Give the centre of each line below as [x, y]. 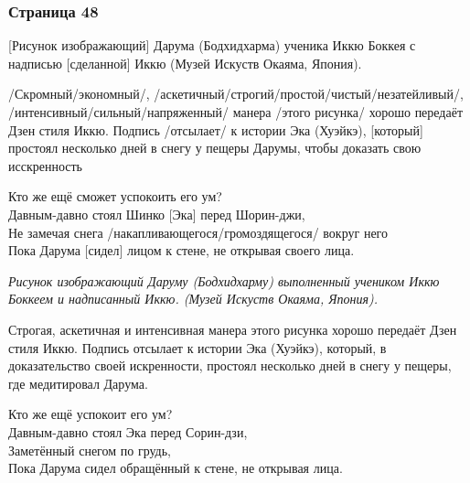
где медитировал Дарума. [78, 383]
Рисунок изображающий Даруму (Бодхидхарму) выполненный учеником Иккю [224, 280]
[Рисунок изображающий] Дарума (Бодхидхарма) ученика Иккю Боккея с [212, 45]
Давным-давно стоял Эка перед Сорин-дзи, [128, 431]
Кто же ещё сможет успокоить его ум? [115, 196]
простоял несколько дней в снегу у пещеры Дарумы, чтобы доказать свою [215, 148]
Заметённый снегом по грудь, [90, 450]
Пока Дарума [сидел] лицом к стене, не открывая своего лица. [182, 250]
